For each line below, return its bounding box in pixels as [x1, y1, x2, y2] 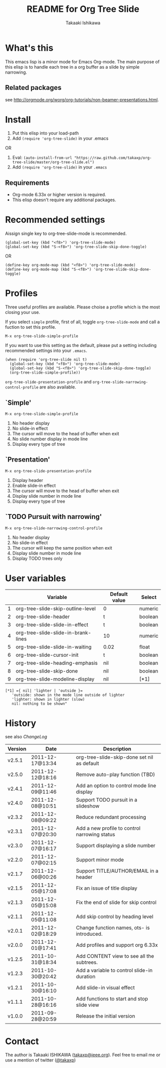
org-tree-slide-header [15, 613, 70, 620]
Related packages [5, 84, 62, 92]
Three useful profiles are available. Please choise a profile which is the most [5, 304, 160, 310]
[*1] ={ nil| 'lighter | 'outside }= [5, 688, 83, 693]
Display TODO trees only [12, 555, 63, 561]
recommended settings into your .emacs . [5, 347, 87, 354]
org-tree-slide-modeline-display [15, 676, 95, 683]
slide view [76, 1002, 100, 1009]
